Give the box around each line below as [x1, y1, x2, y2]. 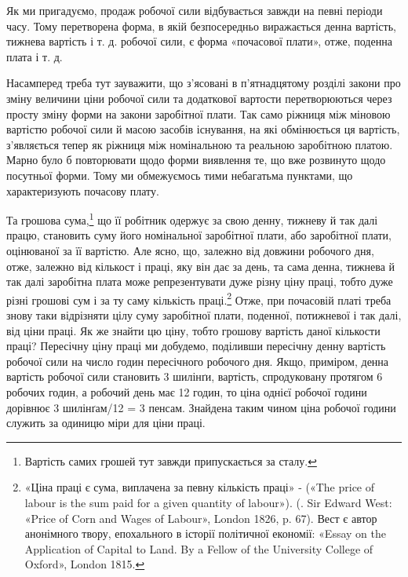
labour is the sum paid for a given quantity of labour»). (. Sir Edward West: [24, 494, 392, 510]
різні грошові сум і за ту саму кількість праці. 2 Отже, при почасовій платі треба [6, 289, 392, 308]
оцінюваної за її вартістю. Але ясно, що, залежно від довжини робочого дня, [6, 242, 374, 258]
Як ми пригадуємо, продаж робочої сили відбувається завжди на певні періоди [6, 2, 383, 18]
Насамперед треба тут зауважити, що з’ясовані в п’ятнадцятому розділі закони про [6, 75, 401, 91]
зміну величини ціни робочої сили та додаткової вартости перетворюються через [6, 89, 392, 106]
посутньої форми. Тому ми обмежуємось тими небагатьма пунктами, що [6, 166, 353, 183]
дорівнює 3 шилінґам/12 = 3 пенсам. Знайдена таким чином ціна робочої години [6, 399, 396, 415]
